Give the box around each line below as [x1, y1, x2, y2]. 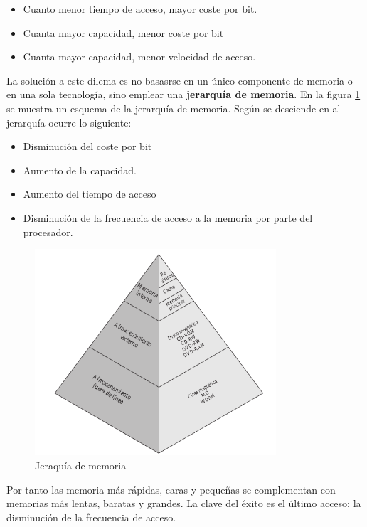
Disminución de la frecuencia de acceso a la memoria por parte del [23, 210, 313, 225]
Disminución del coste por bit [23, 139, 152, 154]
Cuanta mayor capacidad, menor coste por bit [23, 25, 224, 40]
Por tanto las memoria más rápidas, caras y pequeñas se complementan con [6, 481, 336, 496]
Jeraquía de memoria [35, 458, 127, 473]
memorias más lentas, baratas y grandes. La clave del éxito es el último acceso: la [6, 496, 361, 511]
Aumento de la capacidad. [23, 162, 137, 177]
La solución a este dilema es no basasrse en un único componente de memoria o [6, 73, 353, 87]
